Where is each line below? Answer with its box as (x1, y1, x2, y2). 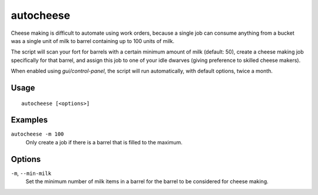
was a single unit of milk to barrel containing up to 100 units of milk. (11, 37, 175, 44)
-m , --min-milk (11, 170, 52, 177)
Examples (11, 115, 48, 125)
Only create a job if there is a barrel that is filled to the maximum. (25, 138, 183, 146)
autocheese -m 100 (11, 131, 64, 138)
